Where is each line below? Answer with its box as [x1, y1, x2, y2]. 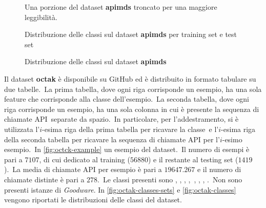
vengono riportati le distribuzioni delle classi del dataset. [4, 194, 182, 205]
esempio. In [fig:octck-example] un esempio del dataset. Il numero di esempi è [4, 144, 250, 155]
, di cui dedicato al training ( [39, 154, 130, 164]
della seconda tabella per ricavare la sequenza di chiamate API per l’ [4, 134, 220, 144]
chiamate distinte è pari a [4, 174, 85, 184]
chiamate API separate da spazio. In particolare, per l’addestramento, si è [4, 114, 239, 124]
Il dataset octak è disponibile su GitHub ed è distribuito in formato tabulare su [4, 73, 256, 84]
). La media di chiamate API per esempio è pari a [4, 164, 162, 175]
